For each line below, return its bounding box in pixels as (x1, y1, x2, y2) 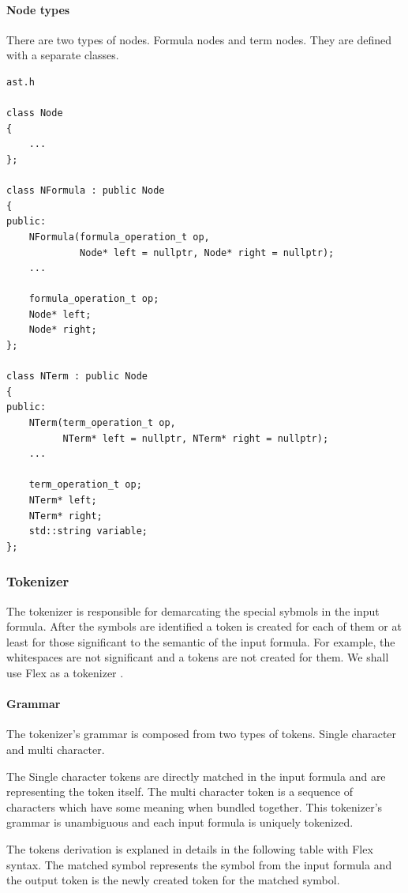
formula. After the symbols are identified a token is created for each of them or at (6, 618, 402, 635)
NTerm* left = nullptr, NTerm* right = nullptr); (62, 432, 329, 444)
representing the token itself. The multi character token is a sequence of (6, 783, 354, 800)
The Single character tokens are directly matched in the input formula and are (6, 767, 386, 784)
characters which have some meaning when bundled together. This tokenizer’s (6, 798, 383, 815)
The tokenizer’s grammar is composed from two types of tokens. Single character (6, 725, 397, 742)
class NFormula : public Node (6, 185, 165, 197)
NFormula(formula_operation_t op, (28, 231, 210, 243)
